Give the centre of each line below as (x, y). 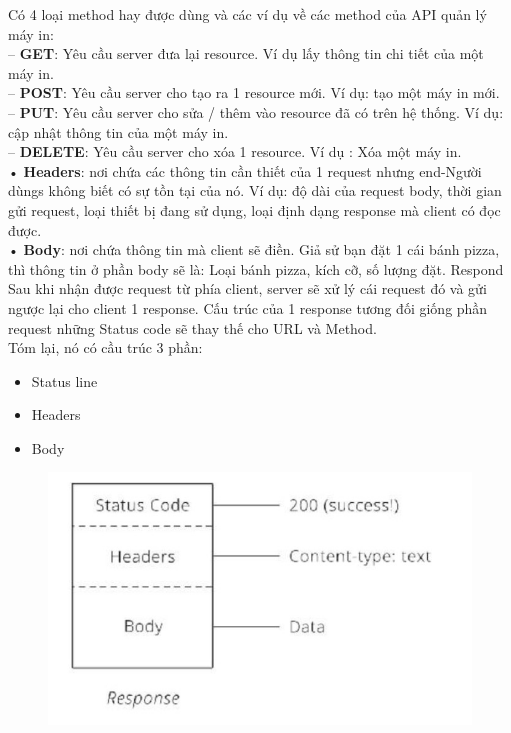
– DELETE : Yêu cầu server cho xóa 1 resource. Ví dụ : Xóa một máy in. (235, 151)
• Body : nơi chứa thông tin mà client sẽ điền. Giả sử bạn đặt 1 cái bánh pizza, (254, 249)
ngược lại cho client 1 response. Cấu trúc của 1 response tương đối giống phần (248, 307)
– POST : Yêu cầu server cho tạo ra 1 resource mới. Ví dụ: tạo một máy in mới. (254, 92)
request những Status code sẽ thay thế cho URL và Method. (192, 327)
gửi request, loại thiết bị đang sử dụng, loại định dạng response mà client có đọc (254, 209)
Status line (64, 380)
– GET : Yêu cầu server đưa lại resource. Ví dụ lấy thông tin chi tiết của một (246, 53)
